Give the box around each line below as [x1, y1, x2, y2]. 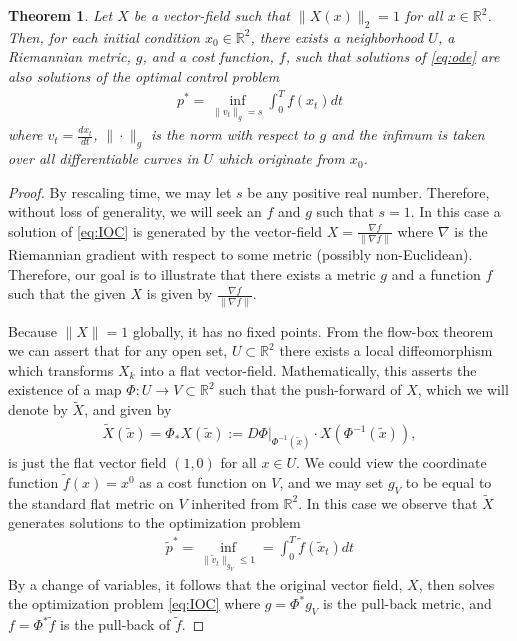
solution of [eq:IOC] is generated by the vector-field [8, 220, 323, 241]
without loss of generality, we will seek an [8, 201, 262, 222]
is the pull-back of [60, 614, 171, 635]
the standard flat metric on [8, 492, 174, 513]
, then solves [418, 573, 495, 594]
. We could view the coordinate [296, 451, 487, 472]
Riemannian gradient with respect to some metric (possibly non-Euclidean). [8, 244, 473, 265]
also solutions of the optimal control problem [8, 65, 280, 86]
